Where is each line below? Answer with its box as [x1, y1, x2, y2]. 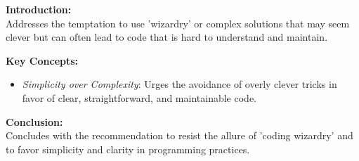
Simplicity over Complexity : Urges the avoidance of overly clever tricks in [22, 77, 337, 91]
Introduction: [6, 2, 72, 16]
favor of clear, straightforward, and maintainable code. [22, 90, 256, 105]
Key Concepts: [6, 53, 79, 67]
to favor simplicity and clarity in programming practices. [6, 141, 250, 156]
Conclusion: [6, 114, 63, 129]
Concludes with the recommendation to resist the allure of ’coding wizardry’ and [6, 128, 353, 143]
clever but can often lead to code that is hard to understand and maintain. [6, 30, 328, 44]
